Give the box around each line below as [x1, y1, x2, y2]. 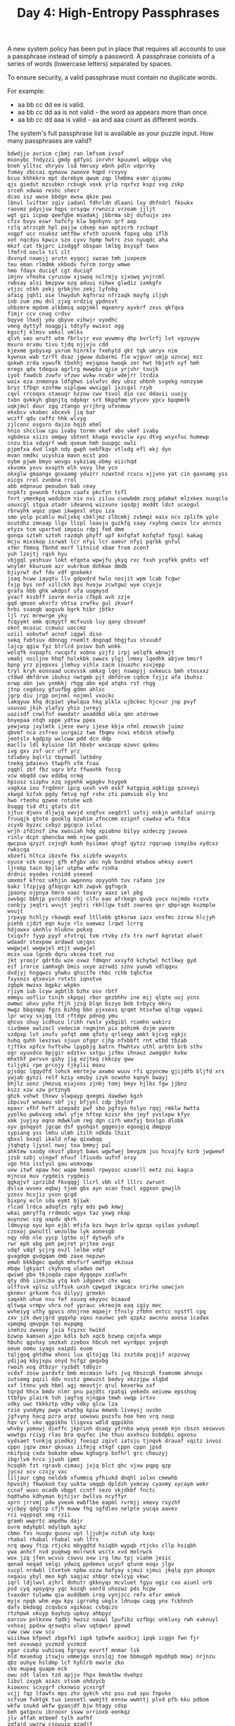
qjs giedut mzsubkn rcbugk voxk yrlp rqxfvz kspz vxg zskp [7, 181, 184, 188]
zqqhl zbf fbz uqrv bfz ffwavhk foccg [7, 766, 121, 774]
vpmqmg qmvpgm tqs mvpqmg [7, 1321, 83, 1328]
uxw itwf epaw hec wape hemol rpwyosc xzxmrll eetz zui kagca [7, 1166, 193, 1173]
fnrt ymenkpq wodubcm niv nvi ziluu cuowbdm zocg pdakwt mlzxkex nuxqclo [7, 495, 229, 503]
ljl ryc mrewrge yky [7, 612, 68, 619]
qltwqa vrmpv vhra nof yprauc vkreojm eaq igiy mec [7, 1302, 162, 1309]
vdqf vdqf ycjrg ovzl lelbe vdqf [7, 1247, 106, 1254]
